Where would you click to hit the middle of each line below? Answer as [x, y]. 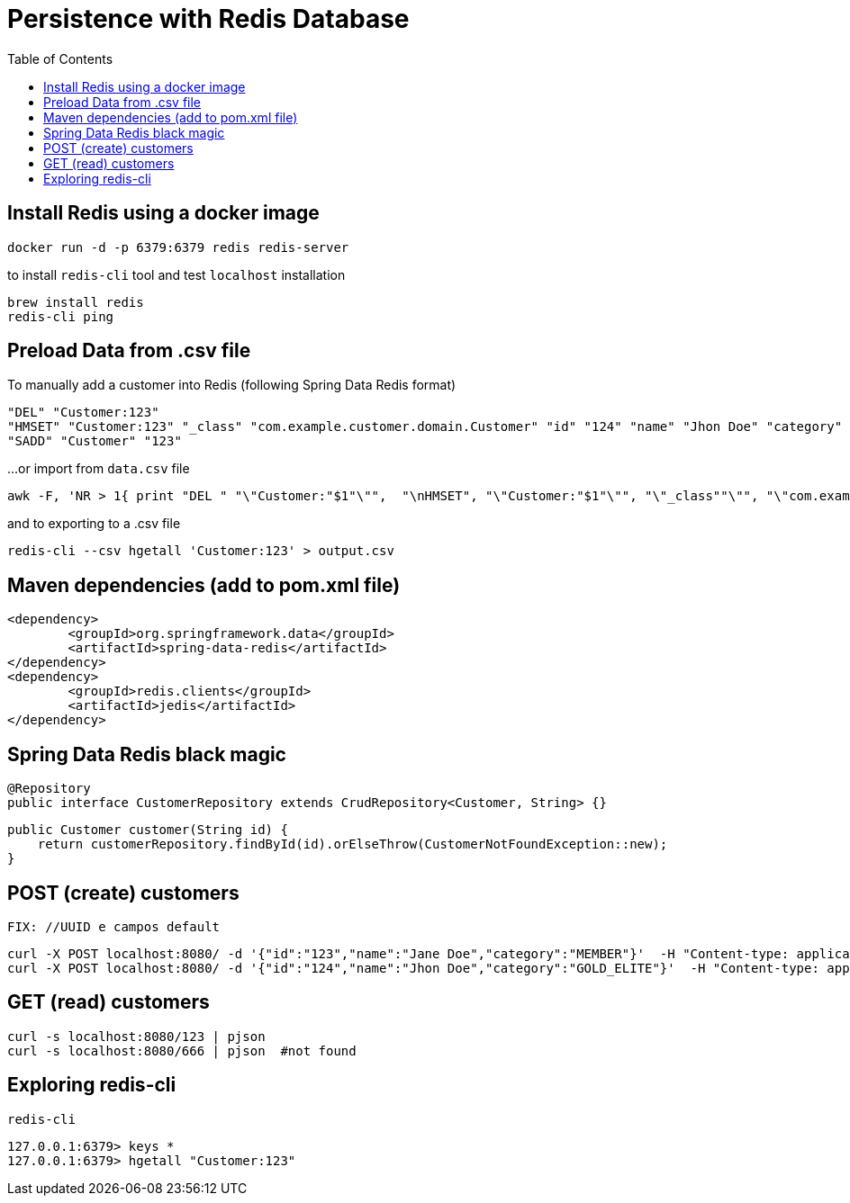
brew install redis [76, 302]
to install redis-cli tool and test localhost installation [176, 274]
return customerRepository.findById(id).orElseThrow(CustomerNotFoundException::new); [353, 844]
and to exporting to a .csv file [94, 524]
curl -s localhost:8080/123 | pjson [136, 1036]
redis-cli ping [61, 316]
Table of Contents [60, 58]
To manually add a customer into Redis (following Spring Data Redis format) [232, 385]
